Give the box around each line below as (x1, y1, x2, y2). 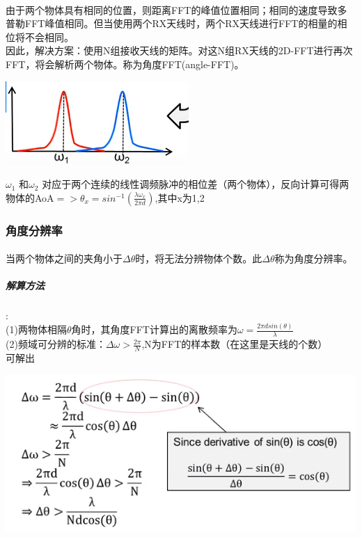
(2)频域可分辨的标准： (6, 337, 106, 351)
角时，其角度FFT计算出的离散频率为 (71, 322, 237, 337)
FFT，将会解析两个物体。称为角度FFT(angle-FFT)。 (6, 56, 244, 71)
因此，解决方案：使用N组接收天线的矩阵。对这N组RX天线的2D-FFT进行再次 (6, 43, 353, 58)
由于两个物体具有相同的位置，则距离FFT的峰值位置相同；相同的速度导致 (6, 2, 338, 17)
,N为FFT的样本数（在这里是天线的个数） (141, 337, 328, 351)
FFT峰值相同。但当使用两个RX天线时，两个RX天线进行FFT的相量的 (24, 16, 338, 31)
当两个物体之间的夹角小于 (6, 251, 123, 266)
